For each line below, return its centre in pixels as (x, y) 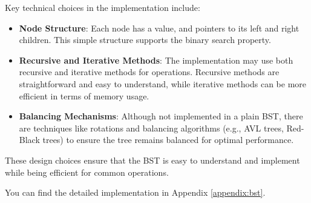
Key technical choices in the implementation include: (103, 7)
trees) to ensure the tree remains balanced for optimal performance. (168, 140)
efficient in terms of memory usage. (84, 95)
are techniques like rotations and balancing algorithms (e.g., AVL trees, (151, 128)
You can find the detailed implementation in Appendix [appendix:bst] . (135, 192)
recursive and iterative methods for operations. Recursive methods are (149, 72)
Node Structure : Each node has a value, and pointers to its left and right (159, 28)
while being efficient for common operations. (87, 172)
